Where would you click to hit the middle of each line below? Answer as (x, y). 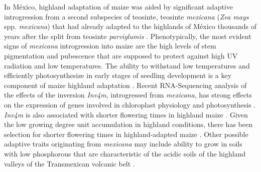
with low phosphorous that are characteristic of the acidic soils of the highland (125, 153)
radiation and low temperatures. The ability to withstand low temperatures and (127, 65)
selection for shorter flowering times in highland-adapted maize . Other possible (126, 134)
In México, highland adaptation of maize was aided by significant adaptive (118, 6)
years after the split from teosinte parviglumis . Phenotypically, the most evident (128, 36)
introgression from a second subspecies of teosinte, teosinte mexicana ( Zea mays (126, 16)
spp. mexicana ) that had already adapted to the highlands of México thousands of (130, 26)
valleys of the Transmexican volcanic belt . (70, 163)
